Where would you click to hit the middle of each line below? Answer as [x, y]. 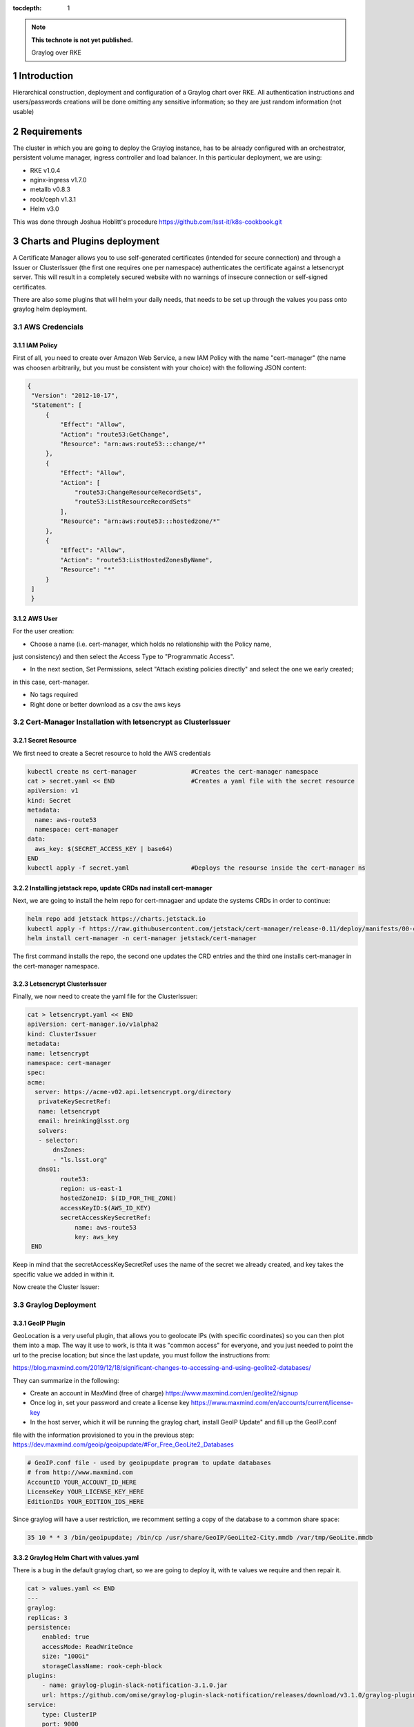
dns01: [49, 1170]
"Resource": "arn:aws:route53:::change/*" [133, 444]
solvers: [53, 1130]
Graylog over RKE [57, 53]
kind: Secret [49, 800]
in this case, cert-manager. [51, 682]
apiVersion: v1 [53, 791]
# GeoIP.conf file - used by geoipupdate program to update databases [149, 1462]
